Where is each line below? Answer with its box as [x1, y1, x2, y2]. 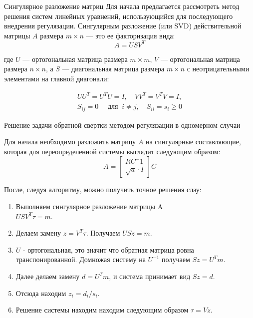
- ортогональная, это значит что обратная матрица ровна [23, 244, 194, 255]
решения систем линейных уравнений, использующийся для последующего [4, 10, 233, 21]
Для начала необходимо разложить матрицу [4, 136, 136, 147]
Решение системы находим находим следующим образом [15, 305, 189, 315]
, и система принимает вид [109, 271, 191, 282]
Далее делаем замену [15, 271, 80, 282]
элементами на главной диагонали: [4, 73, 109, 84]
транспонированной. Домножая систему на [15, 254, 146, 265]
